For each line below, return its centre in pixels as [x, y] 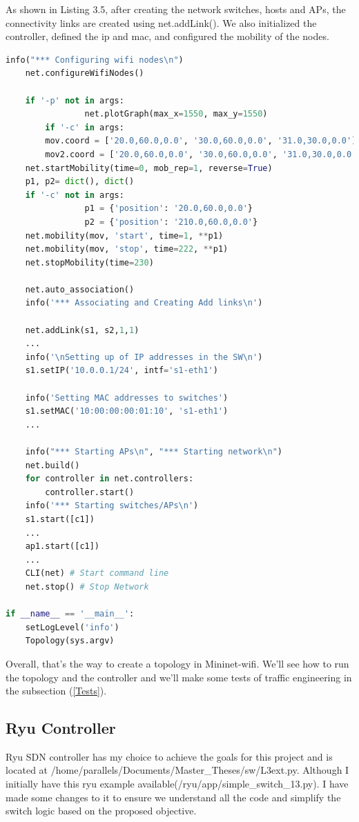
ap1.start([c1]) [62, 547]
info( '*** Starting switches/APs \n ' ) [112, 506]
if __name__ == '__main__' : [70, 614]
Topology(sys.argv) [70, 641]
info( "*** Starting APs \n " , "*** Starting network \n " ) [154, 452]
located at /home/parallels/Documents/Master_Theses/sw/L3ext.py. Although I [177, 770]
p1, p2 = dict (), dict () [80, 182]
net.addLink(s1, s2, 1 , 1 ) [82, 330]
